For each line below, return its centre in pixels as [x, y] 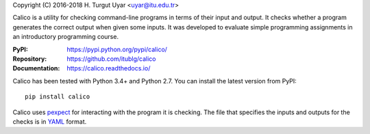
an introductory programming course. [66, 37]
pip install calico [58, 97]
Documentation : [36, 68]
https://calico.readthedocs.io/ [109, 68]
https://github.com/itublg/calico [111, 59]
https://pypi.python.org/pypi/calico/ [117, 49]
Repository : [30, 59]
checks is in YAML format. [50, 121]
